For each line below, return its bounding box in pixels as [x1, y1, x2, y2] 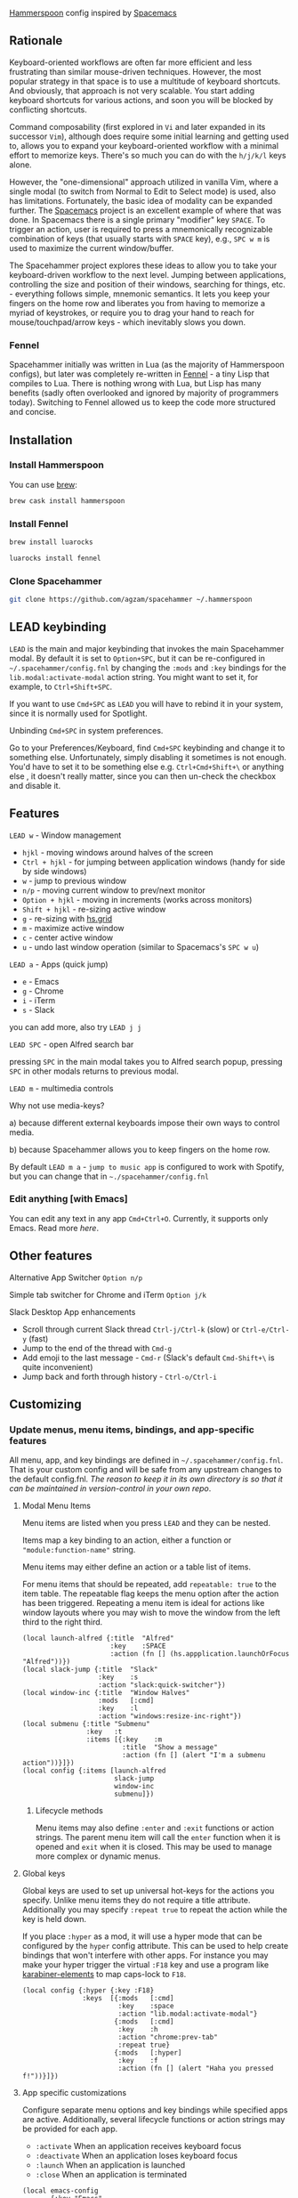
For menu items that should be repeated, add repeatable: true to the [21, 1579, 278, 1590]
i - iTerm [21, 994, 56, 1005]
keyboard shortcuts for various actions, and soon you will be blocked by [9, 94, 274, 105]
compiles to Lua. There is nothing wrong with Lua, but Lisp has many [9, 378, 262, 389]
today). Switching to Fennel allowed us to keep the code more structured [9, 397, 276, 408]
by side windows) [21, 865, 87, 876]
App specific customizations [21, 2088, 127, 2098]
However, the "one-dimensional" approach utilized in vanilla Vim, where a [9, 176, 278, 187]
